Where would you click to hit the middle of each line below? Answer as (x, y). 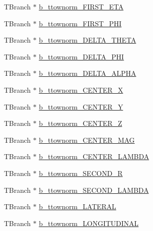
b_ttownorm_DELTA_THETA (87, 40)
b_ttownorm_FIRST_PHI (80, 23)
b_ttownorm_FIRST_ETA (81, 6)
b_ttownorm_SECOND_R (81, 173)
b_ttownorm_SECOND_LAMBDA (94, 190)
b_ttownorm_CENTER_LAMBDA (94, 156)
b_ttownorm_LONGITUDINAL (89, 223)
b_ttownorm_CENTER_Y (81, 106)
